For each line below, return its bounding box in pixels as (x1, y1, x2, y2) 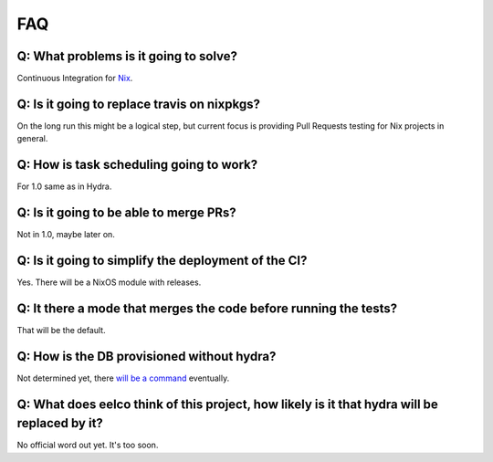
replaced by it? (16, 415, 104, 431)
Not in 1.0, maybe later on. (16, 229, 116, 240)
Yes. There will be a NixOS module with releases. (16, 277, 202, 288)
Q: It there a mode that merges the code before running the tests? (16, 300, 398, 316)
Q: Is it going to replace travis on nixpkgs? (16, 96, 260, 111)
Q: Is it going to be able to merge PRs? (16, 205, 236, 221)
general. (16, 133, 48, 144)
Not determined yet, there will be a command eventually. (16, 373, 230, 383)
